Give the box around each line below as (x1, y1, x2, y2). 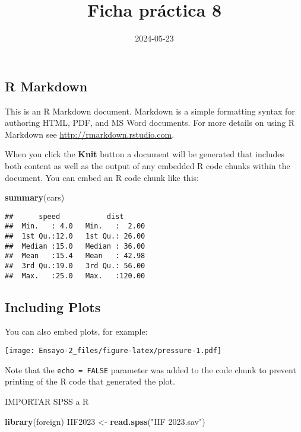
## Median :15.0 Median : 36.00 (5, 242, 145, 250)
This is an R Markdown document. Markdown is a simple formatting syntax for (5, 104, 295, 117)
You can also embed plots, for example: (5, 325, 148, 338)
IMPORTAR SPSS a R (5, 395, 89, 407)
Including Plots (5, 297, 101, 316)
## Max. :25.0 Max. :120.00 (5, 271, 145, 280)
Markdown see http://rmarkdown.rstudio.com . (5, 128, 175, 140)
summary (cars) (5, 191, 65, 204)
